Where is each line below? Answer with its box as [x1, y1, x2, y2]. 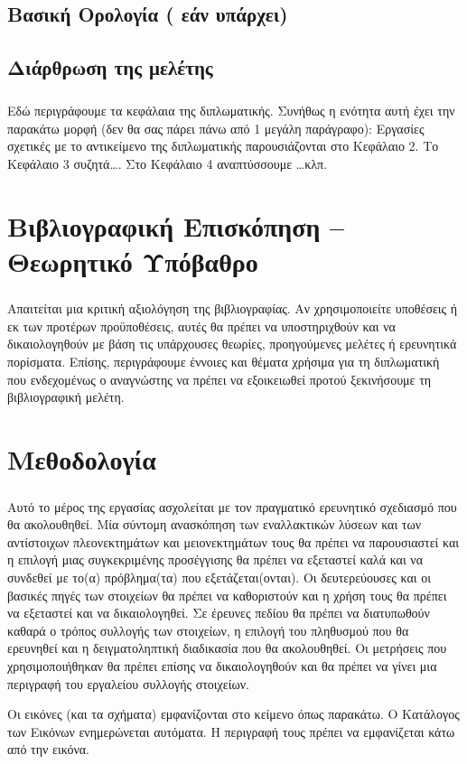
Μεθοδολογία [7, 441, 156, 477]
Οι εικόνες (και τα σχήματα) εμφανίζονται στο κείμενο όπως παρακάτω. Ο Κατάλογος [7, 704, 460, 723]
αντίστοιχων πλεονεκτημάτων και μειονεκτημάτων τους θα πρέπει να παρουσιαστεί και [7, 532, 460, 551]
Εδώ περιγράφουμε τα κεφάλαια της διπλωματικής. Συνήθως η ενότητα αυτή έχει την [7, 100, 455, 119]
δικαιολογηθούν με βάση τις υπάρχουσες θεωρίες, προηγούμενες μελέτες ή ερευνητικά [7, 334, 457, 353]
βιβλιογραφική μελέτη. [7, 387, 125, 406]
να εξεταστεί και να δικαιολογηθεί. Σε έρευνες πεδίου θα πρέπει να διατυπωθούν [7, 603, 430, 622]
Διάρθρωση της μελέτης [7, 53, 213, 81]
